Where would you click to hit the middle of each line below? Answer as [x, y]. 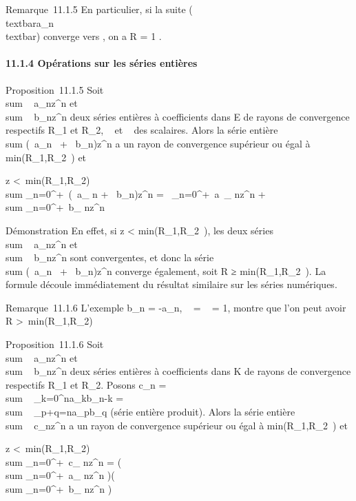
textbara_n [30, 22]
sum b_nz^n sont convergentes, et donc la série [110, 257]
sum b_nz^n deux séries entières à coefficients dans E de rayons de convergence [178, 116]
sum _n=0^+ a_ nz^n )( [60, 475]
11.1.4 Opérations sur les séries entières [102, 63]
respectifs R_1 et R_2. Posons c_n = [86, 384]
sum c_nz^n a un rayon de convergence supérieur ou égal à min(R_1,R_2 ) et [177, 425]
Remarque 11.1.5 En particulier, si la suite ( [99, 9]
